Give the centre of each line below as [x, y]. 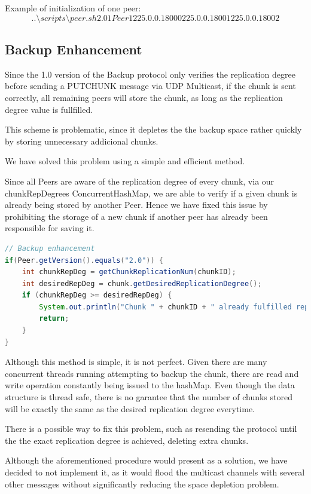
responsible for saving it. [50, 228]
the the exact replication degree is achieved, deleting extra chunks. [127, 440]
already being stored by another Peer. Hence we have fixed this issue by [136, 205]
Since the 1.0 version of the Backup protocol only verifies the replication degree [150, 74]
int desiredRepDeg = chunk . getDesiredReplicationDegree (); [142, 283]
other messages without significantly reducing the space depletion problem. [142, 484]
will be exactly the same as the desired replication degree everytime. [130, 408]
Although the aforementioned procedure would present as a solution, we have [146, 460]
